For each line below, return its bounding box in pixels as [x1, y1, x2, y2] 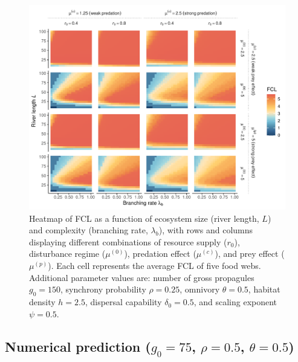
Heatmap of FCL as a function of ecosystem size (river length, [29, 212, 259, 224]
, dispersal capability [85, 296, 162, 308]
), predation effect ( [124, 247, 196, 260]
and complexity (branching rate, [29, 224, 148, 236]
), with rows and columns [158, 224, 253, 236]
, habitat [248, 283, 280, 296]
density [29, 296, 56, 308]
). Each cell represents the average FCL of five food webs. [48, 259, 261, 272]
